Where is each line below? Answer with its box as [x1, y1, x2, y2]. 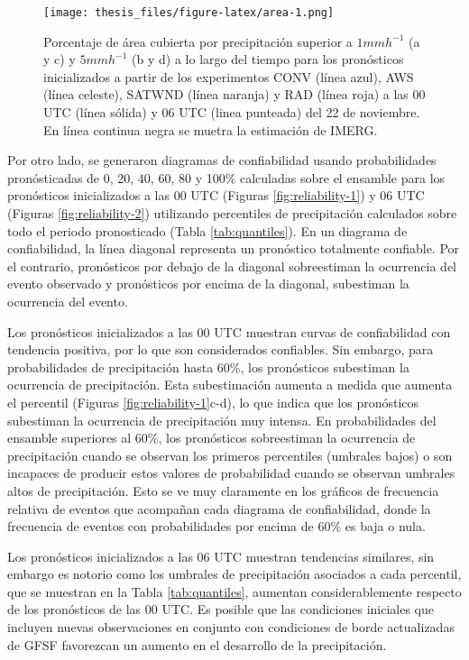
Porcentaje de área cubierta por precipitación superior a [43, 32, 353, 50]
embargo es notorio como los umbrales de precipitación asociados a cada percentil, [7, 564, 462, 583]
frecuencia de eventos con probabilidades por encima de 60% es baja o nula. [7, 517, 426, 536]
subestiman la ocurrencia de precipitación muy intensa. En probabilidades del [7, 410, 437, 429]
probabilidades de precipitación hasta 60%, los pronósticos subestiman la [7, 357, 409, 376]
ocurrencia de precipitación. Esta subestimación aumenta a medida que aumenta [7, 375, 453, 394]
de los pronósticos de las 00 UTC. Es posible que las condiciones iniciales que [7, 600, 434, 619]
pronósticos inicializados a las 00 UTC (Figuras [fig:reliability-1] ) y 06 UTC [7, 186, 425, 205]
